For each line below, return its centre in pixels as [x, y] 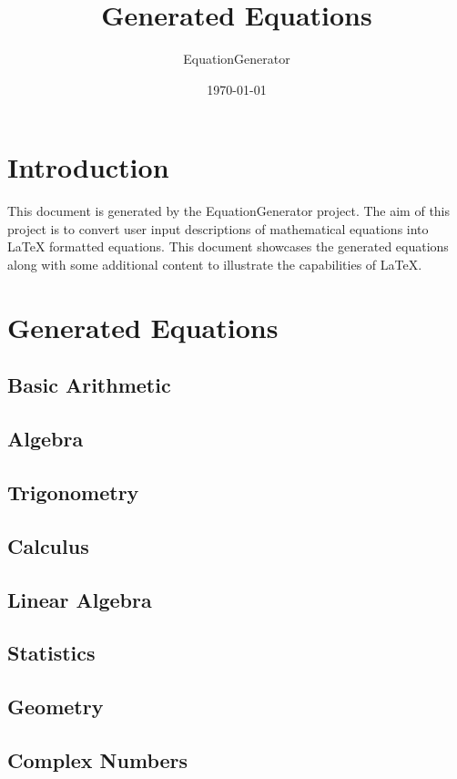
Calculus [48, 545]
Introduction [88, 167]
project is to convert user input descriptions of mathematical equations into [218, 228]
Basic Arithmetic [89, 385]
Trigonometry [73, 492]
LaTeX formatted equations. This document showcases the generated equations [228, 246]
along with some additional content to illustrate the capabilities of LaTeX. [215, 265]
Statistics [51, 653]
